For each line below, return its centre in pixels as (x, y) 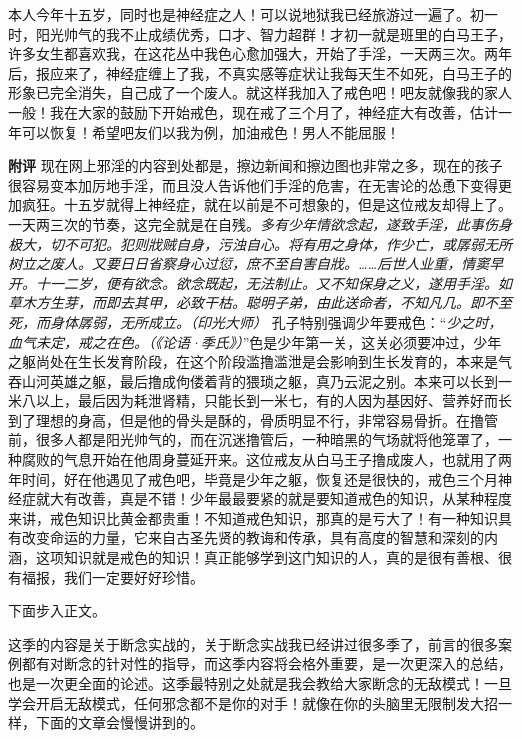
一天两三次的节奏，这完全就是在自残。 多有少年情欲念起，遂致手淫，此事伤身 (260, 223)
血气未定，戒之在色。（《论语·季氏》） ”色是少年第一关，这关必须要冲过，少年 (255, 341)
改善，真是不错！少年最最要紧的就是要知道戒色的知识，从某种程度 (294, 498)
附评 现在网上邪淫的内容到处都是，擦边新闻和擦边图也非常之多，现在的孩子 (255, 165)
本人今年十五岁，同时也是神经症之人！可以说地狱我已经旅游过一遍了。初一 (253, 14)
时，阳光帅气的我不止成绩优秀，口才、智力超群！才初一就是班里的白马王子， (260, 33)
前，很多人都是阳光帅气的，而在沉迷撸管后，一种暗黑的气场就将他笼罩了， (253, 439)
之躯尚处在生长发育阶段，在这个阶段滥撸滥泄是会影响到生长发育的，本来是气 (260, 361)
